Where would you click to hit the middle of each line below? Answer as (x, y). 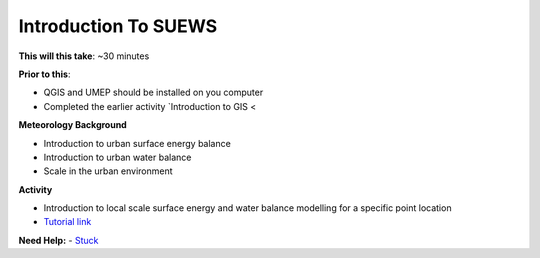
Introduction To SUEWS (118, 26)
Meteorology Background (72, 125)
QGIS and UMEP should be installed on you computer (153, 92)
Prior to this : (44, 74)
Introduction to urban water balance (117, 157)
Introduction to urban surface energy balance (137, 143)
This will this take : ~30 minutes (84, 56)
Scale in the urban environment (108, 171)
